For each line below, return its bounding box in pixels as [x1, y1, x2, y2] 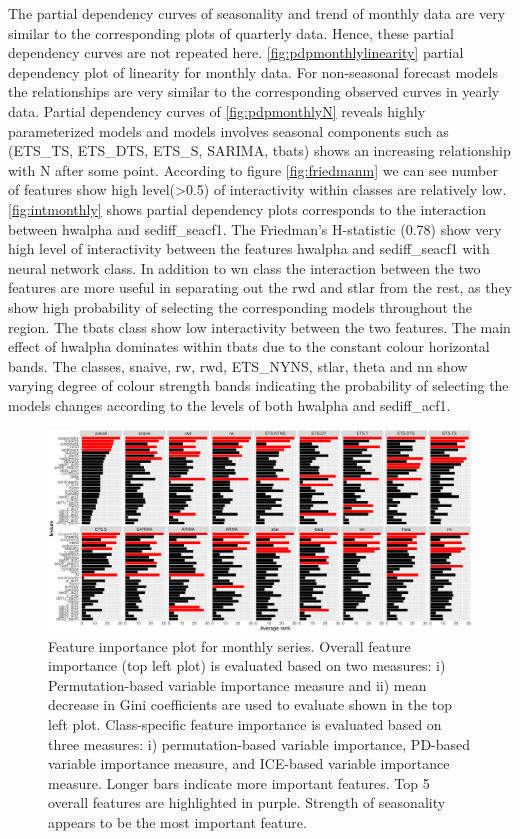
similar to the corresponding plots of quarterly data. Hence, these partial [8, 22, 454, 43]
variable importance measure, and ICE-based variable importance [48, 753, 450, 774]
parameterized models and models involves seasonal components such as [8, 120, 449, 141]
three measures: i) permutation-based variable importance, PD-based [48, 733, 471, 754]
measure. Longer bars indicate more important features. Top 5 [48, 772, 430, 793]
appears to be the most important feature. [48, 811, 307, 832]
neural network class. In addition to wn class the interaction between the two [8, 257, 481, 278]
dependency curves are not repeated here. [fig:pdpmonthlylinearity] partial [8, 42, 464, 63]
